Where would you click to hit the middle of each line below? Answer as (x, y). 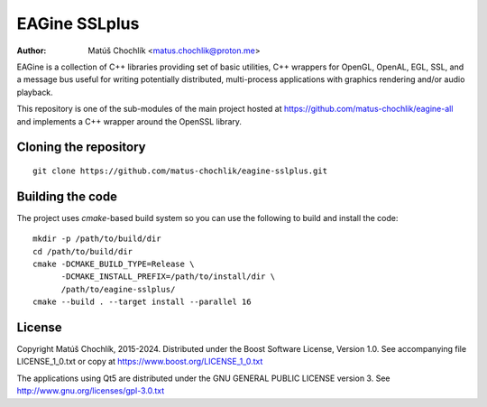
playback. (35, 92)
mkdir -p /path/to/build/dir (97, 239)
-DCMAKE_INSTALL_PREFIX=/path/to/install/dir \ (168, 277)
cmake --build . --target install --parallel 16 (142, 302)
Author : (32, 51)
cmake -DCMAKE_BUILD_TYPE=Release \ (114, 264)
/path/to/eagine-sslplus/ (118, 289)
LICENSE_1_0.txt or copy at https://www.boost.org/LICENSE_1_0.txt (140, 362)
